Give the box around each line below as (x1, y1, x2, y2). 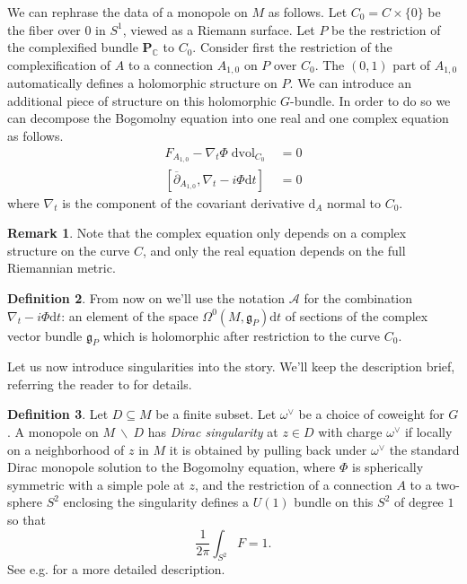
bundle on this (294, 492, 374, 511)
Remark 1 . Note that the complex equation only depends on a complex (7, 223, 407, 242)
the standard (389, 440, 460, 458)
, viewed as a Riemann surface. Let (122, 20, 315, 39)
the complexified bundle (7, 38, 138, 57)
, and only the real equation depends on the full (142, 240, 406, 259)
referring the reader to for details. (7, 374, 192, 393)
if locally (404, 423, 453, 441)
